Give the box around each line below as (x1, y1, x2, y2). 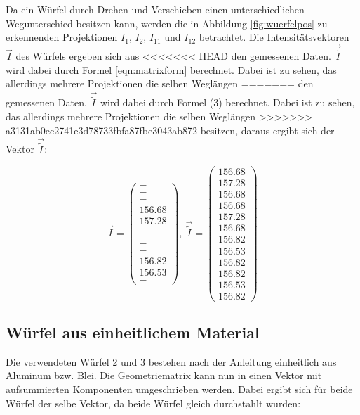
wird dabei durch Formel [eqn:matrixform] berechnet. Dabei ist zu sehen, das (6, 62, 337, 77)
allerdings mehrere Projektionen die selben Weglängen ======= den (6, 76, 314, 91)
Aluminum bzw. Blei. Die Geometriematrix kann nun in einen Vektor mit (6, 368, 322, 383)
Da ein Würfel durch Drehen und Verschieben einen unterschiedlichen (6, 2, 305, 16)
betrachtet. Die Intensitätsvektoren (199, 30, 349, 44)
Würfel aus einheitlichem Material (6, 321, 260, 343)
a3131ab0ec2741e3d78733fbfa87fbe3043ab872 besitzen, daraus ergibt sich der (6, 122, 335, 137)
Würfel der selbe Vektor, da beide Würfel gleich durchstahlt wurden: (6, 395, 301, 410)
